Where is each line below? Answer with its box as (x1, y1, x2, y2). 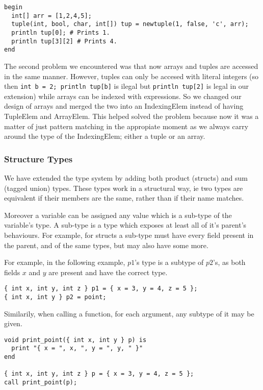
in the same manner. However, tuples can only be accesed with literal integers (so (4, 70, 259, 81)
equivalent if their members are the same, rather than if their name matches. (4, 192, 244, 203)
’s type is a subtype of (135, 257, 204, 267)
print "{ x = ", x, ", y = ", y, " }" (11, 345, 143, 352)
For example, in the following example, (4, 257, 125, 267)
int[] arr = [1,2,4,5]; (11, 12, 92, 19)
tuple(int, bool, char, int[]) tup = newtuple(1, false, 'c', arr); (11, 20, 249, 28)
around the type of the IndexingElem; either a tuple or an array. (4, 131, 205, 141)
